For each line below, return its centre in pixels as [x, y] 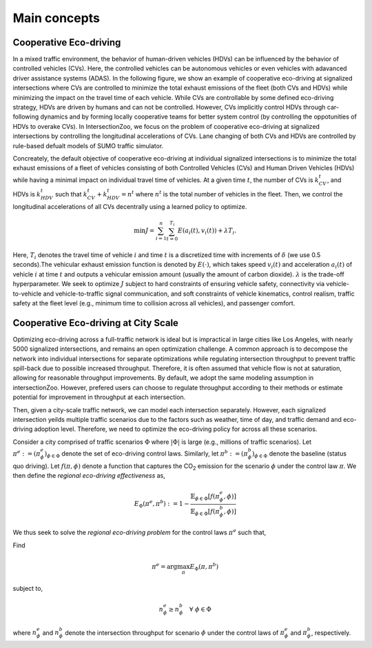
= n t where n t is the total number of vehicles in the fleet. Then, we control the [232, 194]
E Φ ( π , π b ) [204, 567]
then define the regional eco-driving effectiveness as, [89, 476]
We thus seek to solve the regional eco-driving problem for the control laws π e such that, [139, 532]
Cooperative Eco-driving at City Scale [96, 323]
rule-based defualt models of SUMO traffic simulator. [88, 145]
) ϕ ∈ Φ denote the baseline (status [299, 454]
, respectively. [331, 632]
